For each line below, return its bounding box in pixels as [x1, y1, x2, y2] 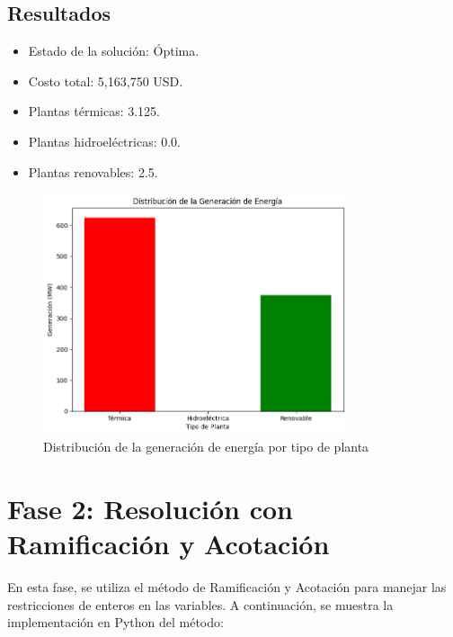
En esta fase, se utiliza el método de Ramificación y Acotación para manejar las [7, 578, 447, 597]
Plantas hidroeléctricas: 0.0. [28, 131, 182, 150]
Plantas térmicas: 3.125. [28, 102, 161, 121]
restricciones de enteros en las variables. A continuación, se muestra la [7, 595, 394, 614]
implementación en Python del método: [7, 613, 224, 632]
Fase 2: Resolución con [7, 489, 293, 526]
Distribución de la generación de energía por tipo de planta [43, 437, 369, 456]
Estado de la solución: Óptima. [28, 41, 200, 60]
